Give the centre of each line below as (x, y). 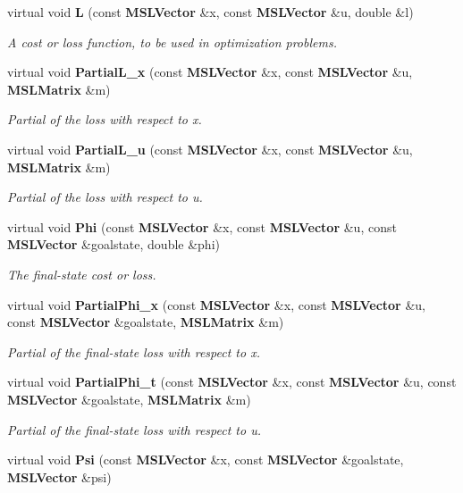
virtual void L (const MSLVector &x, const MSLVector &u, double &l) (210, 12)
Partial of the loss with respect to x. (105, 119)
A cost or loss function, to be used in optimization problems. (172, 42)
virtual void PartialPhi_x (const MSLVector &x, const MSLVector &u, (216, 304)
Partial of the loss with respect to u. (105, 197)
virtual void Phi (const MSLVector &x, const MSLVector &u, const (202, 226)
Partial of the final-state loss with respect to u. (134, 429)
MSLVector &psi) (59, 476)
